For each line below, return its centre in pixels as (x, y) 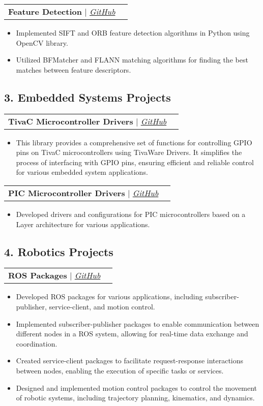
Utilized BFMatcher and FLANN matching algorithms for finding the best (132, 60)
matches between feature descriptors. (74, 69)
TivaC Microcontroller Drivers (71, 121)
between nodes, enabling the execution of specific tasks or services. (120, 370)
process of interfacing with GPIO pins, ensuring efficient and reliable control (135, 162)
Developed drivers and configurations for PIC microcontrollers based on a (131, 214)
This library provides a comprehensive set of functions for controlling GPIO (134, 142)
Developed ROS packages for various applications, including (109, 296)
